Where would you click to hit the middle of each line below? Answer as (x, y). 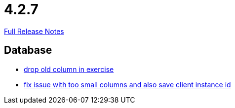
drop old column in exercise (69, 69)
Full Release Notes (34, 31)
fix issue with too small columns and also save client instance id (127, 84)
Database (28, 50)
